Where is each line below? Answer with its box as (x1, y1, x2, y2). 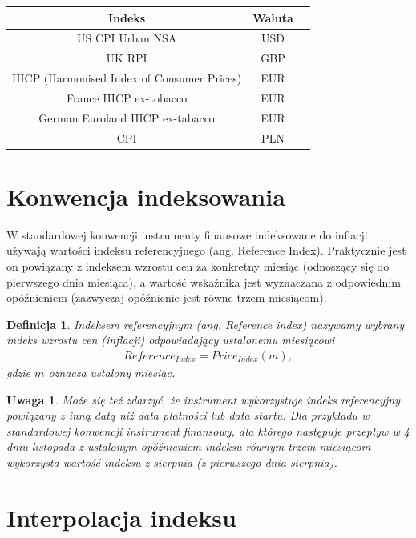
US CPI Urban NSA (76, 30, 177, 46)
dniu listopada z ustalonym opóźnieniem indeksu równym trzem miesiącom (6, 438, 371, 455)
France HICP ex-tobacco (67, 89, 188, 106)
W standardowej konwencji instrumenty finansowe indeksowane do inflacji (6, 226, 368, 243)
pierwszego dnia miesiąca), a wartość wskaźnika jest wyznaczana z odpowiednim (6, 273, 401, 290)
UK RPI (106, 50, 147, 66)
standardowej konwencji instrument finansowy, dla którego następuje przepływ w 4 (6, 422, 410, 439)
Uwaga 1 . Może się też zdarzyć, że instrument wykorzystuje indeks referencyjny (6, 391, 401, 408)
